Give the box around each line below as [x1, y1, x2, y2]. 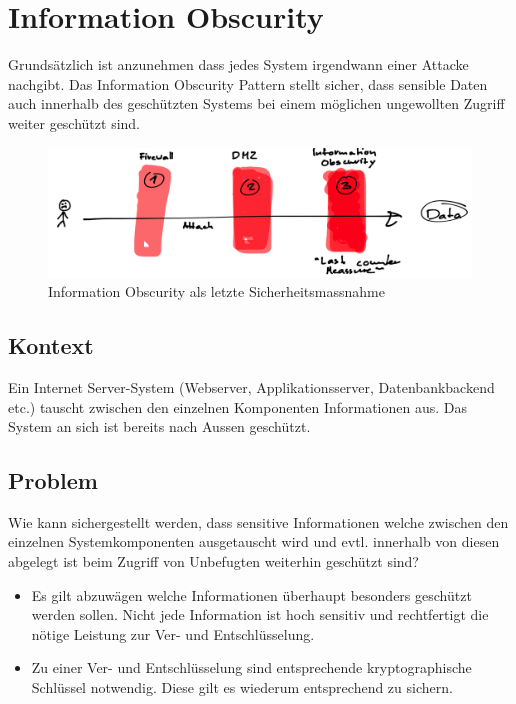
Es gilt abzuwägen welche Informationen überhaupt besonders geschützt [31, 584, 472, 605]
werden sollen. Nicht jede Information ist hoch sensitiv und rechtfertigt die [31, 604, 489, 625]
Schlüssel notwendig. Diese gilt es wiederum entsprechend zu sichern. [31, 677, 453, 698]
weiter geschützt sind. [8, 112, 141, 133]
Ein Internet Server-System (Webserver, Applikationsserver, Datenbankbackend [8, 376, 495, 397]
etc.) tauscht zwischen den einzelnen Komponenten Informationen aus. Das [8, 396, 468, 417]
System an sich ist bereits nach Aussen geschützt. [8, 416, 311, 437]
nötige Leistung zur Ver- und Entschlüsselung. [31, 623, 315, 644]
